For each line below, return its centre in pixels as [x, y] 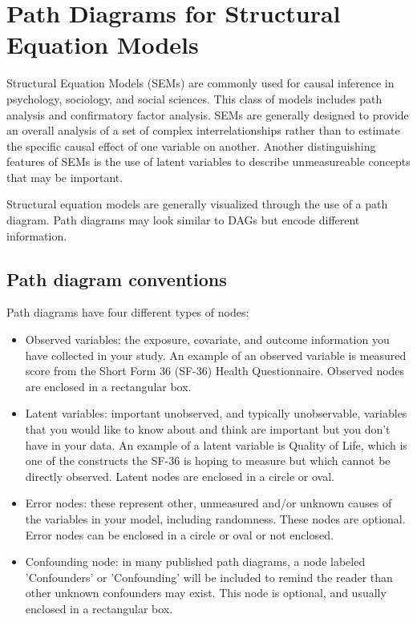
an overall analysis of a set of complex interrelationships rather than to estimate [203, 130]
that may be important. [65, 177]
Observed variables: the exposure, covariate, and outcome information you [207, 339]
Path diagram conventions [117, 279]
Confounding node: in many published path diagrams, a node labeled [195, 561]
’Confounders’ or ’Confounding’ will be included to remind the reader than [209, 577]
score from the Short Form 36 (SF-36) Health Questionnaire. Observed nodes [215, 371]
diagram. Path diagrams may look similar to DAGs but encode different [183, 220]
